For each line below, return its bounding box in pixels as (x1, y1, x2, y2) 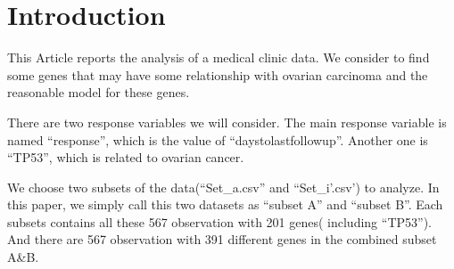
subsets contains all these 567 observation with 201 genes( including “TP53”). (7, 212, 432, 231)
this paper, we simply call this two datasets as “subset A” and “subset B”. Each (7, 195, 443, 214)
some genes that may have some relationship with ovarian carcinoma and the (7, 65, 428, 84)
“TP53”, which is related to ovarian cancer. (7, 148, 244, 167)
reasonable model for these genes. (7, 83, 190, 102)
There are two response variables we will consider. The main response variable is (7, 112, 447, 131)
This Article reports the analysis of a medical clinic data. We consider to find (7, 48, 430, 67)
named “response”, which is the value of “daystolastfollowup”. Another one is (7, 130, 428, 149)
